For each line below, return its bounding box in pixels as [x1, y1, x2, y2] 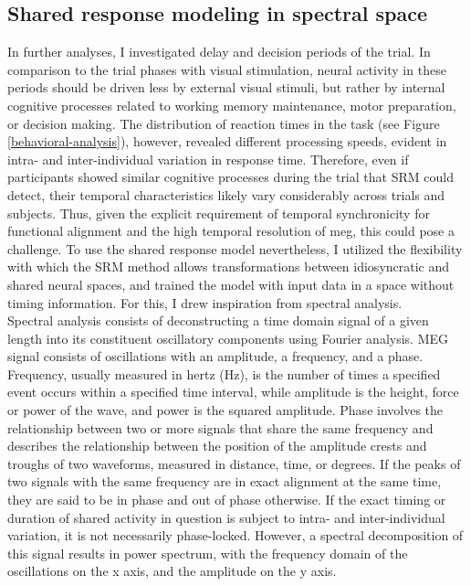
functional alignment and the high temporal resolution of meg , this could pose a [7, 221, 455, 240]
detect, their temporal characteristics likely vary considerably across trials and [7, 185, 445, 204]
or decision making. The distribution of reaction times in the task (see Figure [7, 113, 440, 133]
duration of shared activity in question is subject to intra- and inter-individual [7, 507, 445, 527]
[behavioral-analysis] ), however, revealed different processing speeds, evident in [7, 132, 447, 151]
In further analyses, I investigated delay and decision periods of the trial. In [7, 42, 431, 61]
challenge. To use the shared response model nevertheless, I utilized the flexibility [7, 239, 463, 258]
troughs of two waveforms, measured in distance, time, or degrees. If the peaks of [7, 453, 461, 473]
